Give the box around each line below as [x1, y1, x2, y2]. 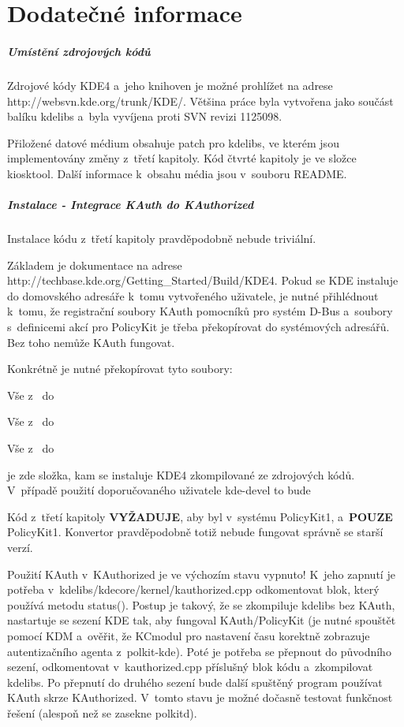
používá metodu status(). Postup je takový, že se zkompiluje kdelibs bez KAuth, [7, 596, 395, 613]
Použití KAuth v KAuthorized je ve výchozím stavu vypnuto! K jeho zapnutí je [7, 565, 395, 582]
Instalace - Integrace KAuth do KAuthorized [7, 196, 254, 213]
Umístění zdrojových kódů [7, 43, 151, 59]
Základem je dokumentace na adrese [7, 256, 182, 273]
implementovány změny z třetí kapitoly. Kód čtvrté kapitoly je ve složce [7, 150, 357, 166]
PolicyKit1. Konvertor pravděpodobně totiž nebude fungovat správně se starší [7, 524, 383, 540]
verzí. [7, 539, 33, 555]
